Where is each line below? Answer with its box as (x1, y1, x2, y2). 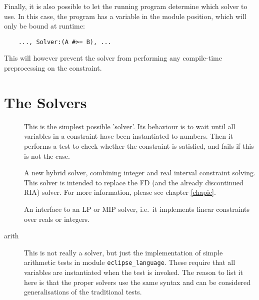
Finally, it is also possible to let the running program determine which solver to (4, 1, 247, 11)
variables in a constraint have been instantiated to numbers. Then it (24, 131, 233, 141)
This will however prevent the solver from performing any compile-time (4, 53, 222, 63)
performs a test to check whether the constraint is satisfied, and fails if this (24, 140, 254, 151)
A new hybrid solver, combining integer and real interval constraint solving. (24, 167, 255, 178)
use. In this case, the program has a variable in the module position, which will (4, 11, 246, 21)
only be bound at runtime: (4, 21, 85, 31)
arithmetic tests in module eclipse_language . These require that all (24, 257, 235, 267)
